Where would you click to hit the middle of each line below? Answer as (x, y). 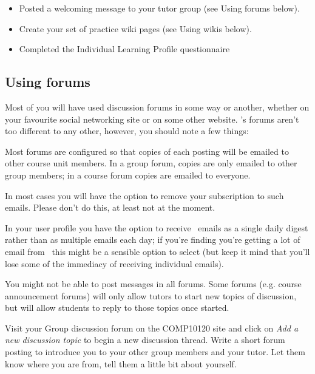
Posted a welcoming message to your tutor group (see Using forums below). (159, 8)
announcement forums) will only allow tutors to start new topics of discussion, (151, 295)
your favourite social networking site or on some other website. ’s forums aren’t (152, 119)
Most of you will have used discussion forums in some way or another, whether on (157, 107)
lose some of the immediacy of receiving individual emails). (114, 263)
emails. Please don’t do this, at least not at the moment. (110, 207)
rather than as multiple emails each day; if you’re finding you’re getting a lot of (153, 240)
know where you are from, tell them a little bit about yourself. (121, 363)
